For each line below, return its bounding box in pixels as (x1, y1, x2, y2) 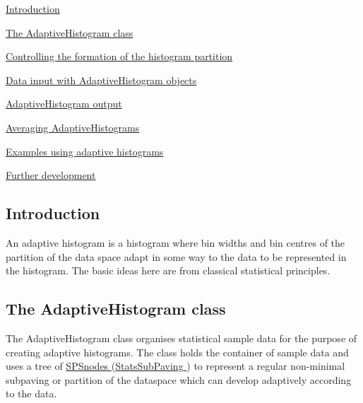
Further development (6, 168, 96, 182)
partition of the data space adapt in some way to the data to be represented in (6, 249, 347, 264)
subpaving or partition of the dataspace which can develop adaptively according (6, 372, 352, 387)
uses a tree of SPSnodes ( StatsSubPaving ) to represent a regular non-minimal (6, 358, 345, 373)
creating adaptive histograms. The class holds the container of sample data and (6, 344, 349, 359)
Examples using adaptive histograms (6, 144, 164, 158)
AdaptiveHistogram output (6, 96, 122, 111)
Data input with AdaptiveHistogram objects (6, 72, 197, 87)
